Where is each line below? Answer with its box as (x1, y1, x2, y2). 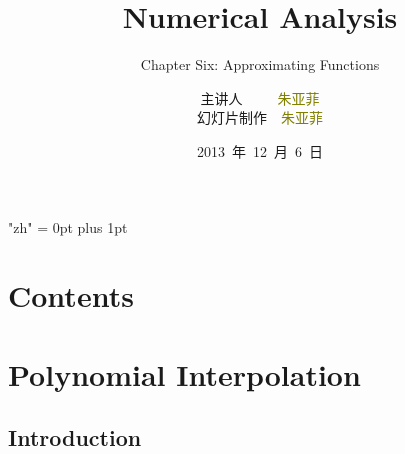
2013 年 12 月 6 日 (197, 140, 323, 161)
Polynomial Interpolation (8, 353, 361, 394)
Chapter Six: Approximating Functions (140, 54, 380, 75)
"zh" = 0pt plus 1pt (8, 216, 128, 237)
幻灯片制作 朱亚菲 (197, 107, 323, 128)
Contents (8, 275, 134, 316)
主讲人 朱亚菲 (200, 87, 320, 108)
